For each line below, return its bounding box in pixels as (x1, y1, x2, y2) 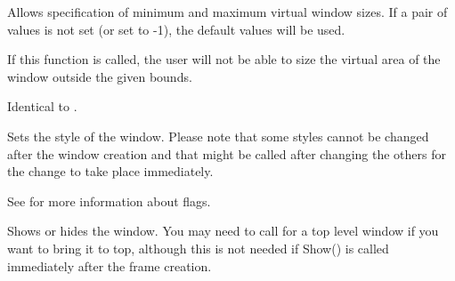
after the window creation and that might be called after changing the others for (7, 144, 447, 163)
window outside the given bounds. (7, 67, 192, 85)
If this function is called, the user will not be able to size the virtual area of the (7, 50, 441, 68)
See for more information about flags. (7, 191, 211, 210)
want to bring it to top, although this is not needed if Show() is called (7, 238, 389, 257)
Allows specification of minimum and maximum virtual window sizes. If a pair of (7, 3, 448, 20)
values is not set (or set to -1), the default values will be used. (7, 20, 345, 38)
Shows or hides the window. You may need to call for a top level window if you (7, 221, 439, 240)
